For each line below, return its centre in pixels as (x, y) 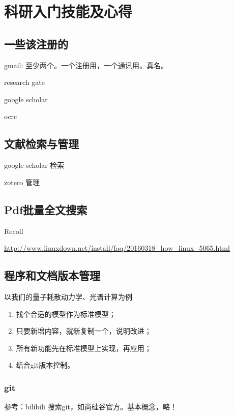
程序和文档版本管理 (52, 275)
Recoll (14, 231)
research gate (24, 82)
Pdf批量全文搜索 (46, 209)
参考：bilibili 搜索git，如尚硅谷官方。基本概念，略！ (91, 407)
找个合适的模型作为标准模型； (66, 314)
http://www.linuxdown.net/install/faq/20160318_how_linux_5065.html (117, 248)
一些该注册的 (36, 43)
